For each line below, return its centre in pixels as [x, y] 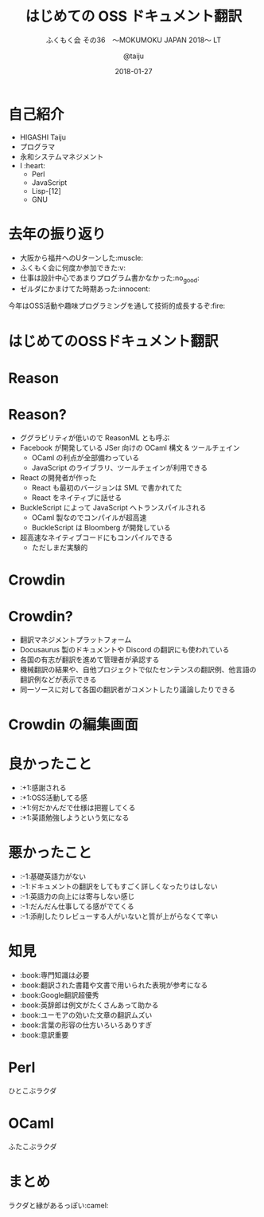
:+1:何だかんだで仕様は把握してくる [78, 807]
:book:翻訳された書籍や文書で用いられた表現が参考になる [114, 985]
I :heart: [33, 165]
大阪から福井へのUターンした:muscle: [82, 258]
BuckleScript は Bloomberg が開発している [101, 527]
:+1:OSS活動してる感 [54, 798]
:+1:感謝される [43, 787]
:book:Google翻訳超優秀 [59, 994]
